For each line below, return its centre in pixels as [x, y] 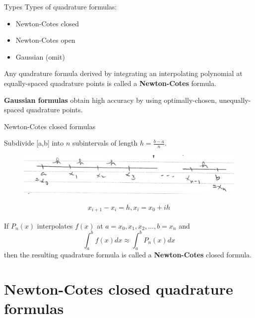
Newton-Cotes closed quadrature [119, 289]
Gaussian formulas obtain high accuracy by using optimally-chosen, [110, 100]
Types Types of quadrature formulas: [61, 6]
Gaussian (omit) [40, 56]
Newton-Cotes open [45, 40]
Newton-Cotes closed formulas [50, 126]
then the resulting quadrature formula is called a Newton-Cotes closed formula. [128, 255]
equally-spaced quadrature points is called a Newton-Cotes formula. [110, 83]
